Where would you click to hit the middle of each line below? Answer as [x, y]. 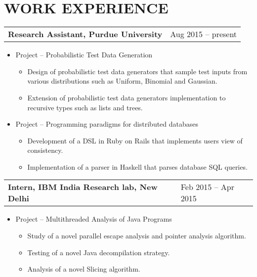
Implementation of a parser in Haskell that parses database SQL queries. [137, 166]
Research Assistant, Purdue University [85, 34]
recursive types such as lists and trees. [85, 107]
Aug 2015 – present [204, 34]
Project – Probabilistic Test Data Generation [84, 55]
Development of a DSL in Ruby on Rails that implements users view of [135, 140]
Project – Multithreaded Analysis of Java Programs [94, 219]
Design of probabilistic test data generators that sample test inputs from [137, 71]
